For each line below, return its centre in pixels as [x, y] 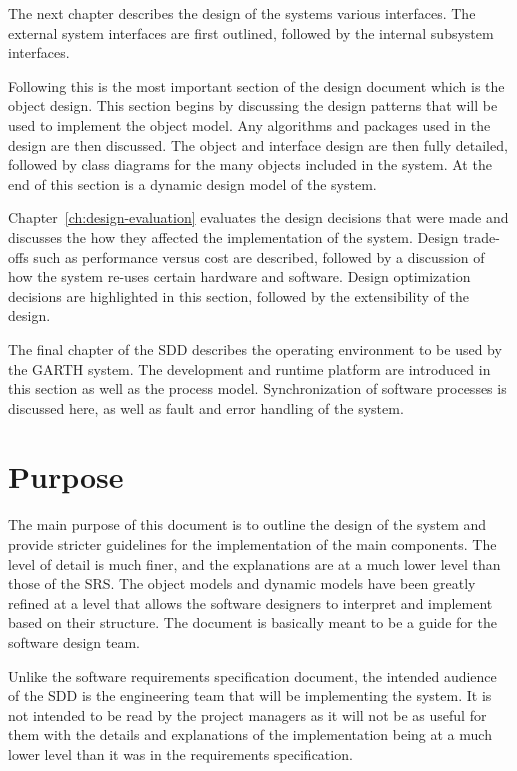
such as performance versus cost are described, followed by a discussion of [259, 256]
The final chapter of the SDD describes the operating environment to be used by [255, 348]
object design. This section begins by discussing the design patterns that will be [253, 105]
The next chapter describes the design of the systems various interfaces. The [242, 13]
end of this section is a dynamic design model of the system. [192, 183]
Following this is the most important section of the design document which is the [256, 85]
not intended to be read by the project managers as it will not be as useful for [247, 714]
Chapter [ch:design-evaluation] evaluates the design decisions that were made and [258, 217]
